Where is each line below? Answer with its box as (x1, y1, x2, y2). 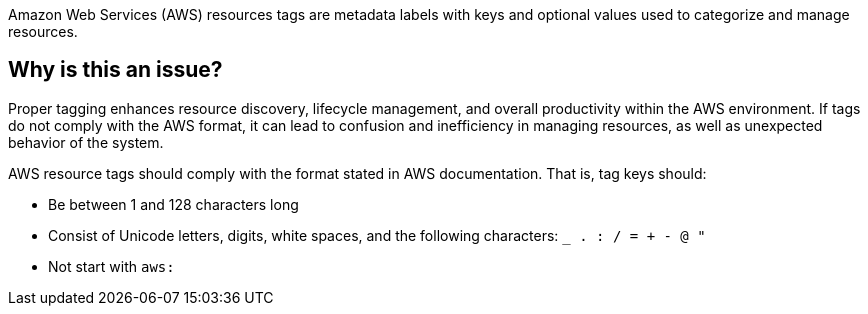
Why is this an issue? (8, 57, 223, 83)
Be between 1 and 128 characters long (48, 195, 299, 213)
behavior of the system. (8, 133, 164, 151)
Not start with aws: (48, 257, 175, 275)
